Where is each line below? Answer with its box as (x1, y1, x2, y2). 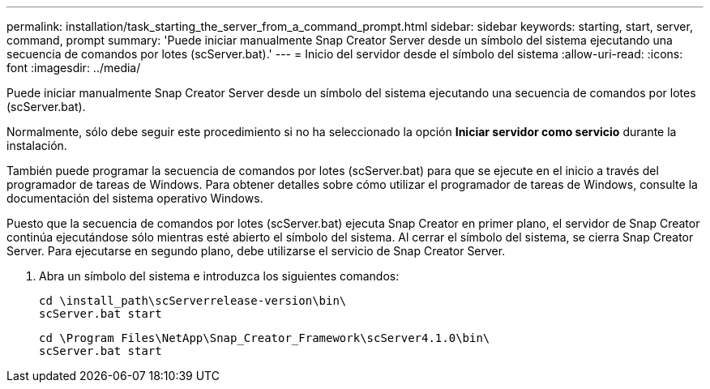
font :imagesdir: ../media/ (6, 61, 141, 75)
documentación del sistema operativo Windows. (6, 191, 263, 205)
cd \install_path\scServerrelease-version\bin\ (39, 294, 347, 307)
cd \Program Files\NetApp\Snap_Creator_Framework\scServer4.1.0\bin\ (39, 331, 490, 344)
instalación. (6, 139, 67, 152)
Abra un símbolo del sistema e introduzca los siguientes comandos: (39, 269, 400, 283)
